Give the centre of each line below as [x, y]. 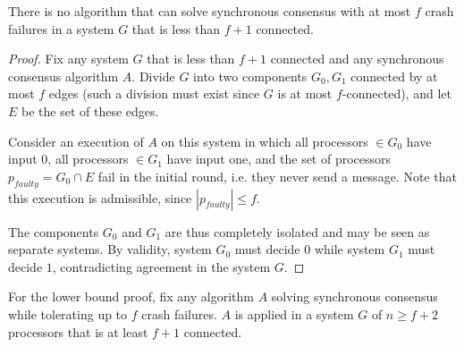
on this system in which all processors [265, 141]
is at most [305, 93]
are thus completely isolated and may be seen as [297, 231]
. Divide [153, 76]
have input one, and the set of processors [279, 159]
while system [350, 249]
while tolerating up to [68, 313]
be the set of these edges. [90, 110]
